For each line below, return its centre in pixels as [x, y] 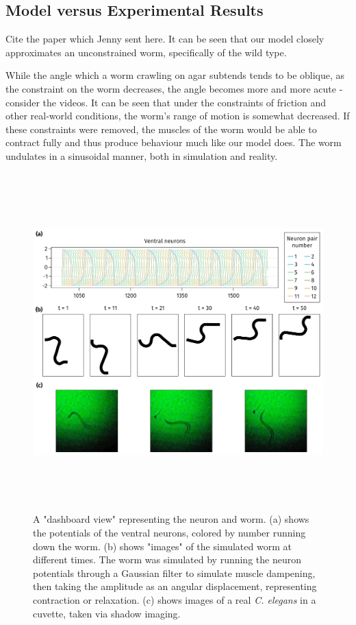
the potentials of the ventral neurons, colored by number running [169, 533]
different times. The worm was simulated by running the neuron [167, 559]
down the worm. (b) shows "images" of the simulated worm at [162, 546]
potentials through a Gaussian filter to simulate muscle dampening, [174, 573]
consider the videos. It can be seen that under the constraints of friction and [166, 102]
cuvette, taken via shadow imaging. [107, 613]
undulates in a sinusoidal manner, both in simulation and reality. [142, 155]
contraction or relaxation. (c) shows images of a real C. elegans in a [175, 600]
